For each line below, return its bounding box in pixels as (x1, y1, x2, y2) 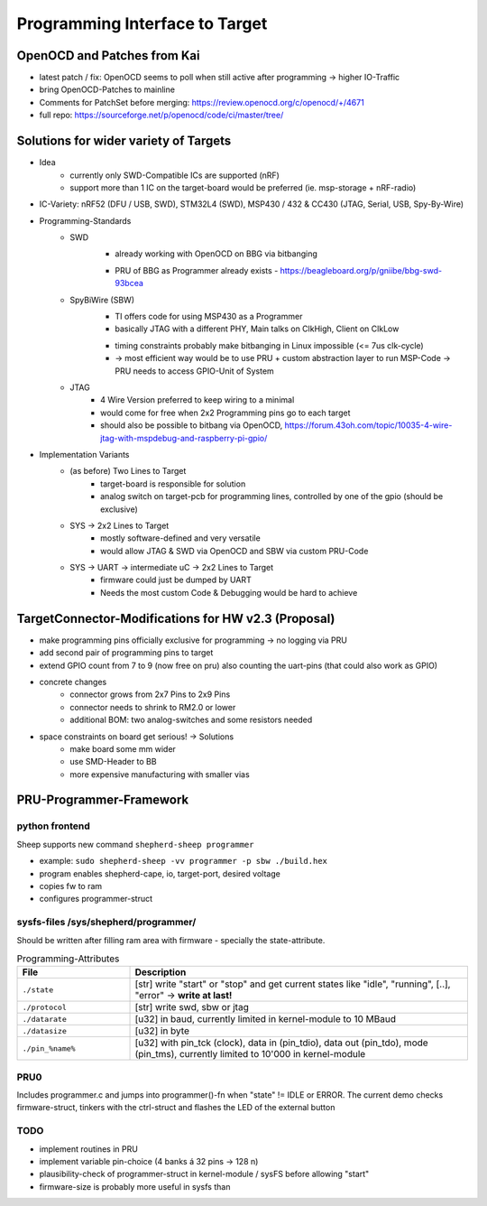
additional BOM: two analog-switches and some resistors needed (69, 714, 313, 726)
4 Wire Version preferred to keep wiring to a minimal (100, 394, 295, 405)
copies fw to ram (39, 881, 103, 891)
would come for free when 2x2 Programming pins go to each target (100, 407, 351, 418)
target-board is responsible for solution (100, 478, 246, 489)
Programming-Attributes (16, 952, 120, 965)
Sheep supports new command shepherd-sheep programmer (16, 839, 254, 849)
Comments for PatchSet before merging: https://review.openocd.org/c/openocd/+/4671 (39, 97, 364, 107)
